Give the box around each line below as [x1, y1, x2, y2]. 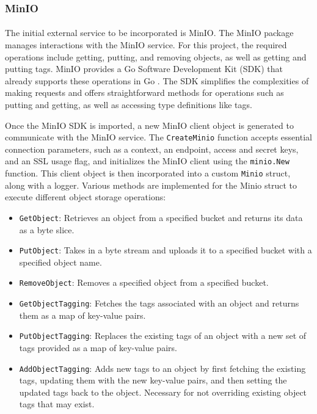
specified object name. [19, 255, 102, 268]
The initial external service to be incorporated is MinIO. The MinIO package [5, 26, 294, 39]
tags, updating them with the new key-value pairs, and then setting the [19, 374, 287, 387]
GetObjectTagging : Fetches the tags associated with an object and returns [19, 297, 299, 310]
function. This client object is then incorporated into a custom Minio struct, [5, 167, 291, 180]
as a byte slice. [19, 223, 75, 236]
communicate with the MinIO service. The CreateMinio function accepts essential [5, 131, 312, 143]
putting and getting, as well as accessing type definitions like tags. [5, 98, 252, 111]
